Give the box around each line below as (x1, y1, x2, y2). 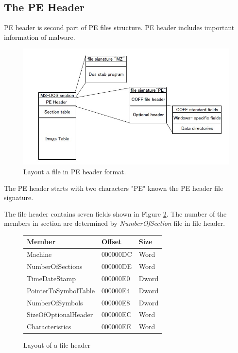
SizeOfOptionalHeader (27, 309, 93, 319)
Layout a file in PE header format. (23, 166, 126, 176)
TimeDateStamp (27, 273, 76, 283)
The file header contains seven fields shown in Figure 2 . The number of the (4, 208, 227, 219)
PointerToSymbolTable (27, 285, 95, 295)
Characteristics (27, 321, 71, 332)
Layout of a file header (23, 340, 90, 350)
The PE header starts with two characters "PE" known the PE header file (4, 183, 223, 193)
